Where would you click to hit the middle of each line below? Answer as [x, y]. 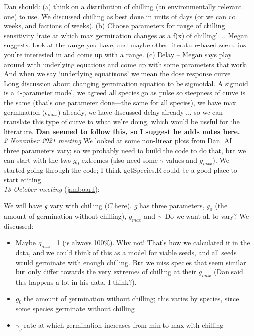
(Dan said [229, 272]
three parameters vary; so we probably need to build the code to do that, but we [125, 150]
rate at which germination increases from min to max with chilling [124, 325]
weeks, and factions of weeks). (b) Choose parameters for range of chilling [115, 26]
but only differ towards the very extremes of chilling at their [106, 272]
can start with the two [37, 160]
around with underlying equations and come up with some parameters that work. [126, 64]
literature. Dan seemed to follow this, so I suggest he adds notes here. [122, 131]
